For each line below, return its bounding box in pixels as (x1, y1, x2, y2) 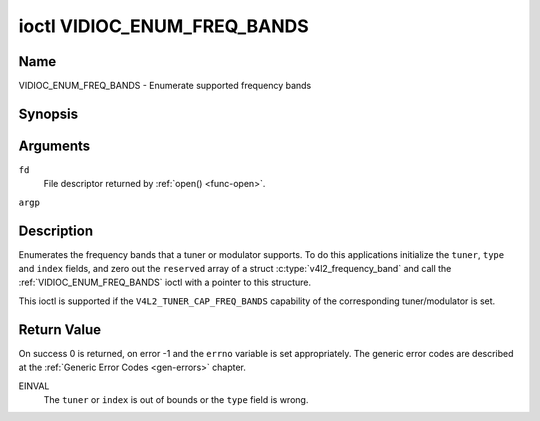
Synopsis (18, 105, 79, 122)
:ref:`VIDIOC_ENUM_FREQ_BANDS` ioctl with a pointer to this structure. (18, 276, 312, 289)
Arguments (18, 137, 91, 154)
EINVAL (18, 380, 50, 392)
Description (18, 222, 94, 239)
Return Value (18, 321, 102, 338)
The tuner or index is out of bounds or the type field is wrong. (43, 393, 309, 405)
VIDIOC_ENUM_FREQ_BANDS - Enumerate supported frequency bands (18, 80, 312, 92)
